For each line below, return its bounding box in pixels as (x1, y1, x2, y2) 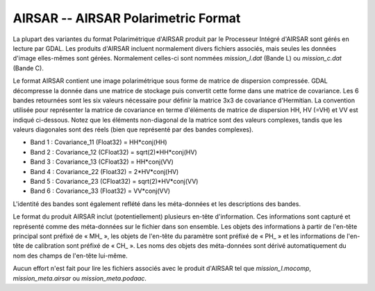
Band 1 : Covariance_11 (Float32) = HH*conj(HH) (30, 138, 167, 146)
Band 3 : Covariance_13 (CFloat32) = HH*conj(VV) (30, 157, 174, 166)
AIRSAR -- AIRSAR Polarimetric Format (12, 10, 241, 26)
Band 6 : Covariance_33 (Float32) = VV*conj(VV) (30, 187, 170, 195)
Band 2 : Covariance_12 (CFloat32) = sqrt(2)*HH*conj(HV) (30, 148, 197, 156)
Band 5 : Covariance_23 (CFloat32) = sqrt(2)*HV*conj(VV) (30, 178, 199, 186)
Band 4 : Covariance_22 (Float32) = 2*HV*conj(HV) (30, 167, 179, 175)
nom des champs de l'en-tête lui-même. (12, 251, 128, 260)
